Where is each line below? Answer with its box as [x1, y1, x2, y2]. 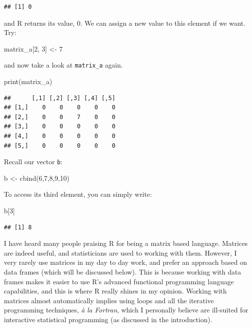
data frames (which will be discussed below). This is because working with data [4, 267, 241, 276]
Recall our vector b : [4, 156, 63, 167]
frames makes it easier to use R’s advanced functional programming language [4, 276, 234, 286]
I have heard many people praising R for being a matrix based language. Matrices [4, 238, 248, 248]
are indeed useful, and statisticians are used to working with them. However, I [4, 247, 237, 258]
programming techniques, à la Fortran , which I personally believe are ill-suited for [4, 305, 249, 315]
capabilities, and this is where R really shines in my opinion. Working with [4, 286, 227, 296]
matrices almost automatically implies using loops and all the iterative [4, 295, 214, 305]
